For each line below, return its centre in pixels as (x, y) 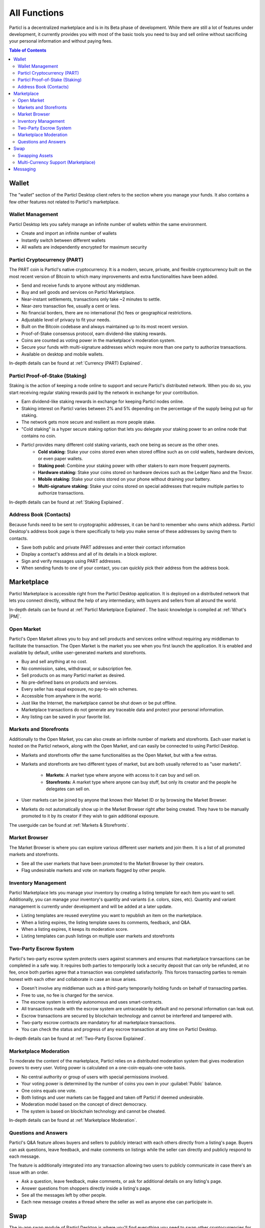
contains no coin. (39, 436)
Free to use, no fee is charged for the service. (67, 995)
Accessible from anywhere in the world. (62, 696)
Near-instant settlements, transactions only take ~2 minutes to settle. (91, 299)
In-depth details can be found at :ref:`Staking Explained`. (66, 502)
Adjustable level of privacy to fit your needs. (66, 320)
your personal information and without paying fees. (61, 41)
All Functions (36, 13)
